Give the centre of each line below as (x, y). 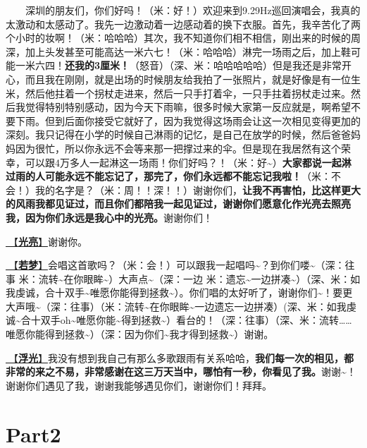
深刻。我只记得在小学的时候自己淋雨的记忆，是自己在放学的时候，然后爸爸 (178, 134)
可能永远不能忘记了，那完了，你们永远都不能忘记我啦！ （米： (188, 176)
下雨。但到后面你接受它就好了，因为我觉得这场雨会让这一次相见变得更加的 (188, 120)
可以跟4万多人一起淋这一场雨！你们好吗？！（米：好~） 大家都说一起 (183, 162)
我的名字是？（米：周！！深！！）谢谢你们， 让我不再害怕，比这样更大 (198, 189)
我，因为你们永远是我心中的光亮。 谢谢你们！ (109, 217)
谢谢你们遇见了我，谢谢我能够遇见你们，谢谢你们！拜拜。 (139, 385)
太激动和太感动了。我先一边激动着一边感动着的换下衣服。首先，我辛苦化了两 (183, 24)
